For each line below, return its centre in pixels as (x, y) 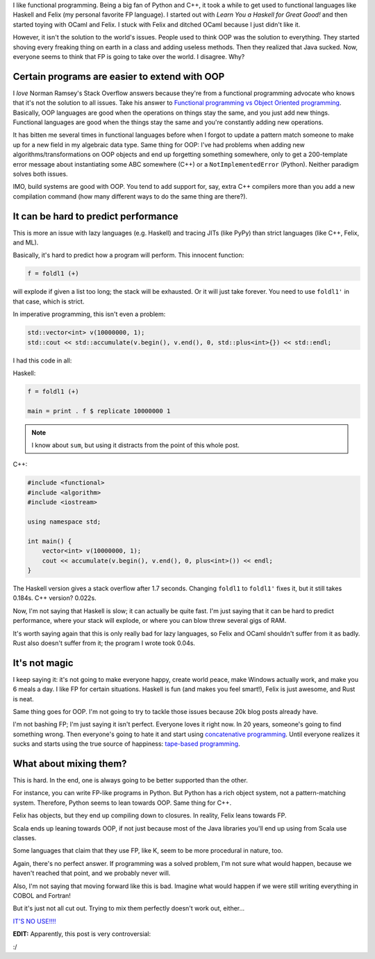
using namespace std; (64, 522)
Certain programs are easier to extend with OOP (119, 76)
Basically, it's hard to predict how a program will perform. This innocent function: (128, 255)
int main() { (50, 541)
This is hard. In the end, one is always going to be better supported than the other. (130, 781)
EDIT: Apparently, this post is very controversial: (82, 934)
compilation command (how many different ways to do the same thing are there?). (130, 196)
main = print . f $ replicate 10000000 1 (99, 411)
